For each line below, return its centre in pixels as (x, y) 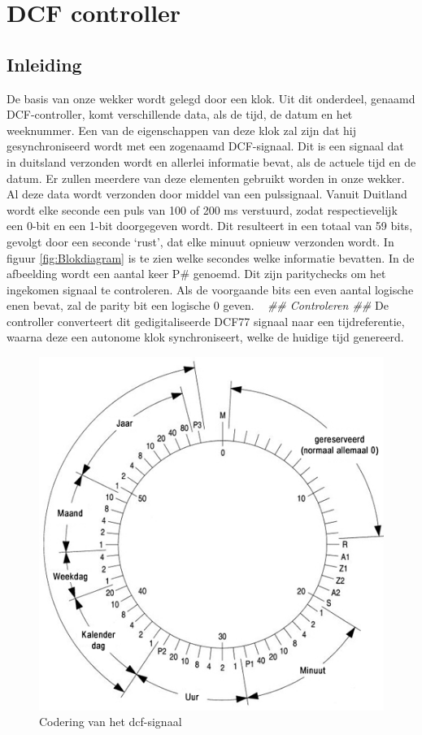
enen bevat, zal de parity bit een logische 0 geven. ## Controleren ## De (198, 305)
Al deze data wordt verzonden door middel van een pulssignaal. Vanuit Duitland (207, 194)
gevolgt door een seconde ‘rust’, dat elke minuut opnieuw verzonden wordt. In (200, 241)
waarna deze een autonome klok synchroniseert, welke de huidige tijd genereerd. (205, 337)
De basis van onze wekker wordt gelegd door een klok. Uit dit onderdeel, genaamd (211, 98)
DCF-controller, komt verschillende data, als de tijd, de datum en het (180, 114)
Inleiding (44, 64)
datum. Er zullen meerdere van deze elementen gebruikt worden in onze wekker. (206, 178)
